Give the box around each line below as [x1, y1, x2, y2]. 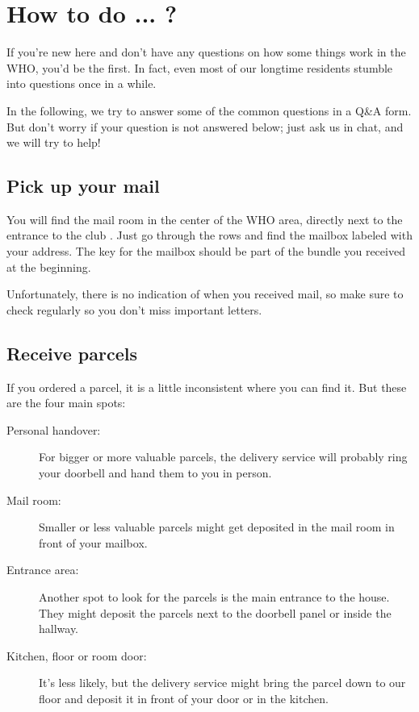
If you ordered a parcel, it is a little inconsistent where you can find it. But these [6, 378, 407, 395]
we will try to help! [6, 134, 101, 151]
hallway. [39, 620, 79, 637]
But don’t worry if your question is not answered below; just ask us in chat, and [6, 118, 404, 135]
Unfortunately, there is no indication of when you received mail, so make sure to [6, 285, 404, 302]
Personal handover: [6, 421, 101, 438]
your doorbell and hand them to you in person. [39, 464, 272, 481]
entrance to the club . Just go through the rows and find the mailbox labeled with [6, 227, 413, 244]
